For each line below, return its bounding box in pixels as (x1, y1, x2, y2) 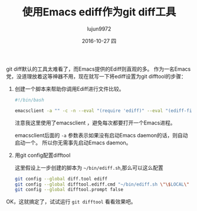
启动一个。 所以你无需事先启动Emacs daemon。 (14, 139, 132, 146)
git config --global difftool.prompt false (14, 187, 124, 193)
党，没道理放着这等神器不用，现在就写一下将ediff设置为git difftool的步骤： (6, 72, 187, 80)
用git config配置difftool (14, 151, 71, 159)
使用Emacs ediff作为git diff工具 (22, 5, 176, 19)
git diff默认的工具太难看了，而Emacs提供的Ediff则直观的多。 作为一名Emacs (6, 65, 191, 72)
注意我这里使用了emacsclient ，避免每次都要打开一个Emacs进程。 (14, 119, 176, 126)
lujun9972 (87, 25, 111, 32)
